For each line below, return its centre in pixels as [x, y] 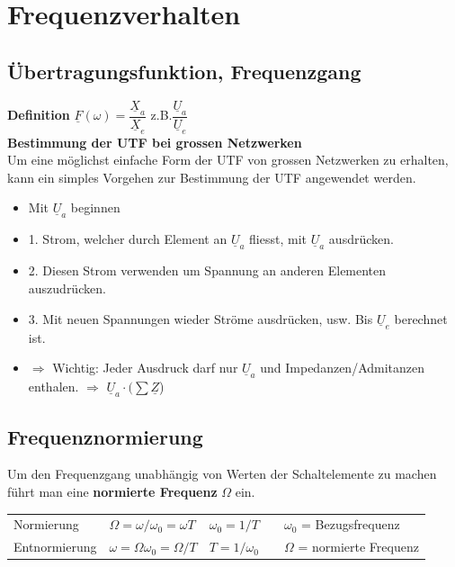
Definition [39, 115]
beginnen [95, 207]
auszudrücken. [67, 288]
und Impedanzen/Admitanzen [343, 368]
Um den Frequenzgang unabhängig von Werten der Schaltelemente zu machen [222, 474]
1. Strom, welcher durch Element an [128, 239]
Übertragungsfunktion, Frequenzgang [184, 71]
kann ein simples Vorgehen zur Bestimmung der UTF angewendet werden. [212, 177]
